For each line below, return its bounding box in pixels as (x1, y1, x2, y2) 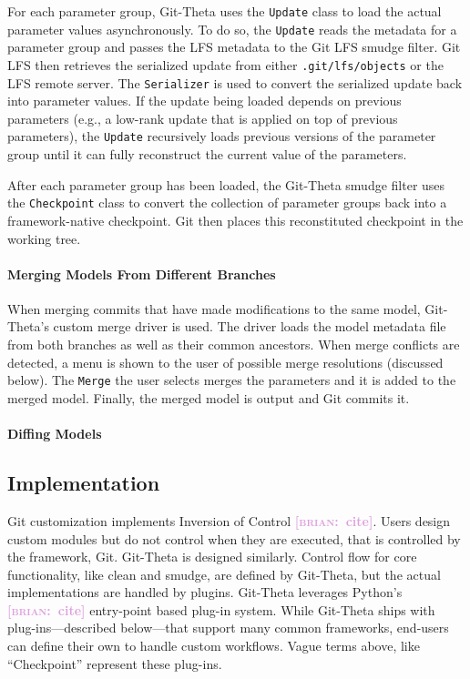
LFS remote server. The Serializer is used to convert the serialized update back (7, 73, 463, 92)
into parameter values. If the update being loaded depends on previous (7, 91, 402, 110)
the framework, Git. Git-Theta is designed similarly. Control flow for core (7, 547, 417, 566)
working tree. (7, 228, 81, 248)
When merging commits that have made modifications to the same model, (7, 299, 421, 318)
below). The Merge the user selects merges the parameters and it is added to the (7, 370, 456, 390)
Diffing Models (7, 424, 102, 443)
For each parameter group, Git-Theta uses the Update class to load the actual (7, 2, 442, 20)
